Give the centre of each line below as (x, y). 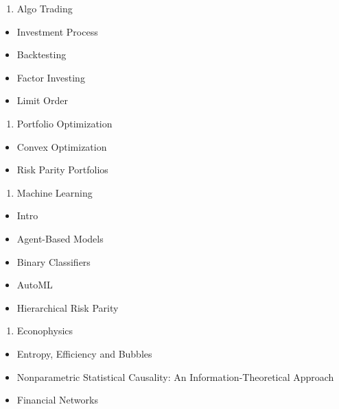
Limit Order (42, 100)
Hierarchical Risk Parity (68, 307)
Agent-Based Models (60, 238)
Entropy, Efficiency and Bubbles (84, 353)
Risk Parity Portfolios (62, 170)
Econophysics (45, 331)
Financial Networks (57, 400)
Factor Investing (51, 77)
